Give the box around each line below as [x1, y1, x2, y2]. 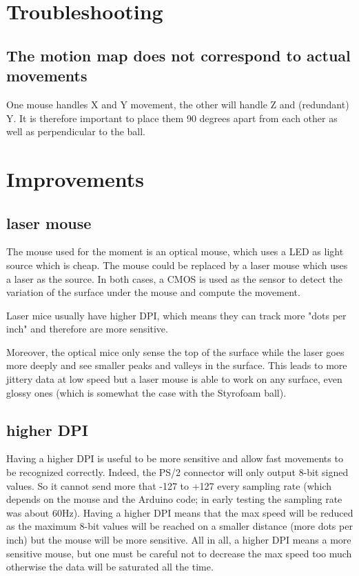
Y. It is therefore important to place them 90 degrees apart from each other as [6, 110, 338, 125]
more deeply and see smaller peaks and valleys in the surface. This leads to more [6, 358, 347, 373]
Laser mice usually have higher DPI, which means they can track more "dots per [6, 308, 347, 322]
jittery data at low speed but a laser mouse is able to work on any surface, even [6, 372, 342, 386]
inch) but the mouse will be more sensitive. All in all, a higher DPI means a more [6, 533, 351, 547]
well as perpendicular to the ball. [6, 124, 146, 139]
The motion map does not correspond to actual [6, 44, 351, 66]
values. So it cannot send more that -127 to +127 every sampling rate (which [6, 478, 332, 493]
